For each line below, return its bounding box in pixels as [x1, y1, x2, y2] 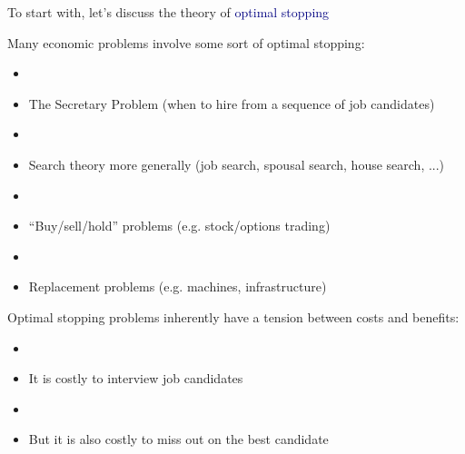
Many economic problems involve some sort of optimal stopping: [7, 33, 365, 52]
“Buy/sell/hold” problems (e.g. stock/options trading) [28, 216, 331, 235]
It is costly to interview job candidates [28, 369, 243, 388]
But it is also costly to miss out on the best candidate [28, 429, 329, 449]
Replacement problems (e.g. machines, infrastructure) [28, 277, 327, 296]
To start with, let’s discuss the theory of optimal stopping [7, 3, 330, 21]
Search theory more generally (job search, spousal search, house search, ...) [28, 154, 445, 173]
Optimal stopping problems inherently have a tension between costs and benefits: [7, 307, 460, 326]
